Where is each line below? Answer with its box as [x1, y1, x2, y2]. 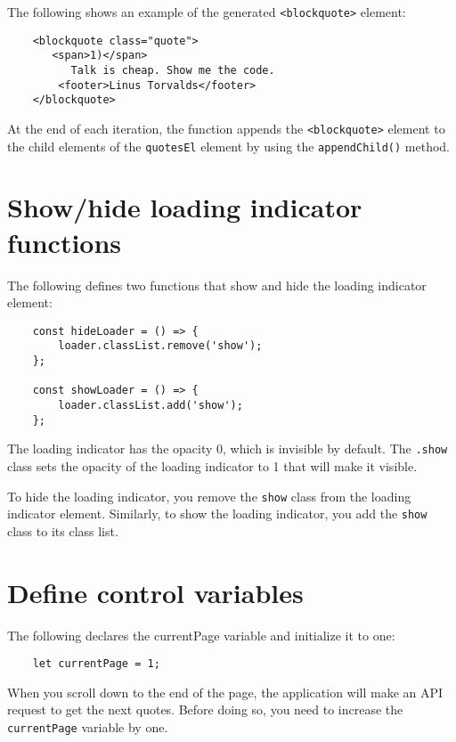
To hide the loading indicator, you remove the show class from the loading [7, 486, 411, 505]
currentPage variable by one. [7, 718, 168, 737]
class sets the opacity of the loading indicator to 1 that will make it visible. [7, 457, 418, 475]
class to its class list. [7, 521, 118, 540]
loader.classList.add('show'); [58, 399, 243, 412]
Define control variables [7, 574, 304, 610]
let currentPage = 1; [32, 657, 160, 671]
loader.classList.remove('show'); [58, 339, 263, 353]
